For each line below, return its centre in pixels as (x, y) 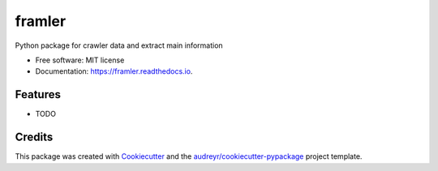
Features (38, 94)
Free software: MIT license (80, 60)
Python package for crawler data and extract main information (119, 45)
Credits (34, 137)
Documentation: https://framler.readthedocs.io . (114, 71)
